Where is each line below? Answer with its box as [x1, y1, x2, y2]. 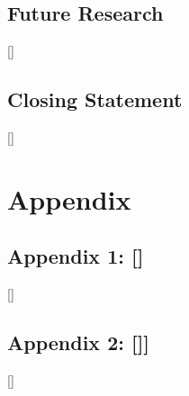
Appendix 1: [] [7, 242, 144, 270]
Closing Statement [7, 85, 183, 113]
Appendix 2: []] [7, 328, 150, 356]
